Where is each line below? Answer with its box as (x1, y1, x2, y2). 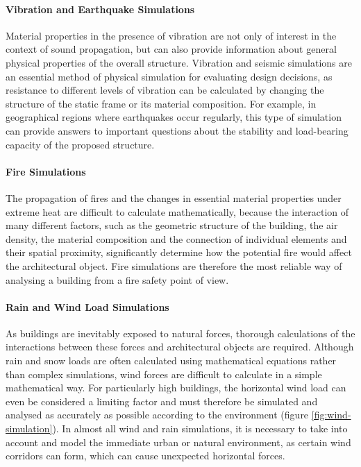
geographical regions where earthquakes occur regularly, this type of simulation (6, 110, 342, 124)
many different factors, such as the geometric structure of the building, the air (6, 218, 338, 232)
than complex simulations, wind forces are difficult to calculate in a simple (6, 366, 322, 381)
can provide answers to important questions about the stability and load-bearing (6, 123, 349, 137)
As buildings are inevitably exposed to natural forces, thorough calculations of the (6, 325, 355, 340)
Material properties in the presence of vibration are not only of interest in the (6, 28, 337, 42)
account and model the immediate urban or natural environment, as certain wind (6, 434, 351, 449)
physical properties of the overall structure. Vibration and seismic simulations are (6, 55, 352, 69)
